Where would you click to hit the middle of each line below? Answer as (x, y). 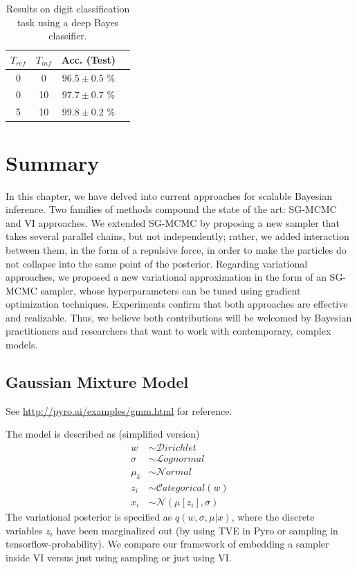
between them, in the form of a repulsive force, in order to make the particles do (176, 249)
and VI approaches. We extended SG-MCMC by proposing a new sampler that (173, 222)
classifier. (68, 36)
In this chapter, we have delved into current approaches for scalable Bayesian (169, 195)
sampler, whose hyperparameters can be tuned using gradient (171, 290)
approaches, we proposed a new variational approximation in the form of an (166, 277)
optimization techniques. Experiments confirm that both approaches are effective (177, 304)
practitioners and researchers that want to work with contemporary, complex (168, 331)
